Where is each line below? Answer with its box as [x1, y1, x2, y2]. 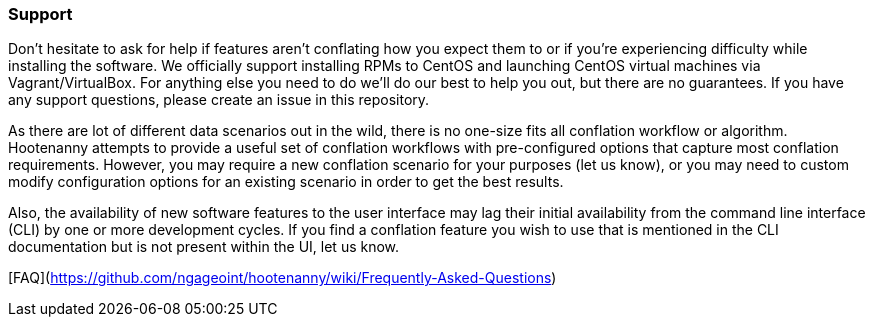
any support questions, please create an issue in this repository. [8, 91, 430, 109]
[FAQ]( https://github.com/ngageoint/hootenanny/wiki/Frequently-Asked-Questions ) [8, 269, 557, 287]
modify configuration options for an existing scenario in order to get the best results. [8, 173, 564, 191]
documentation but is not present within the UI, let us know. [8, 238, 400, 256]
